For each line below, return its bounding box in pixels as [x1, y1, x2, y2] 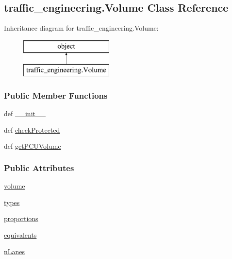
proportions [4, 213, 38, 224]
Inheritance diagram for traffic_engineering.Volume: [4, 23, 159, 33]
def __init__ [4, 108, 46, 119]
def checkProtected [4, 124, 60, 135]
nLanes [4, 246, 25, 256]
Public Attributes [4, 161, 74, 173]
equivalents [4, 229, 37, 240]
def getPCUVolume [4, 141, 61, 151]
